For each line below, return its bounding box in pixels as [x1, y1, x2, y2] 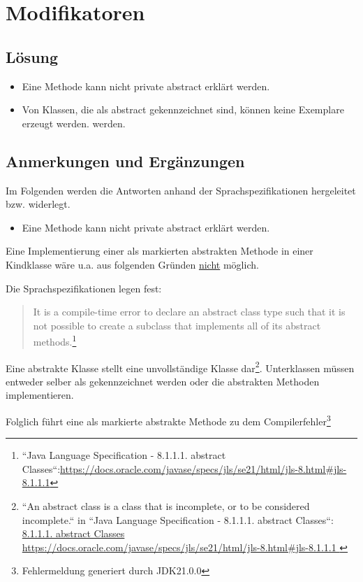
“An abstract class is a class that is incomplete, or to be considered [22, 499, 310, 513]
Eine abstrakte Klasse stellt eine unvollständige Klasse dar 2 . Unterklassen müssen [6, 358, 355, 375]
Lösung [6, 45, 59, 67]
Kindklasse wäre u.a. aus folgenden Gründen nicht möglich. [6, 257, 259, 271]
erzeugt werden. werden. [22, 115, 126, 130]
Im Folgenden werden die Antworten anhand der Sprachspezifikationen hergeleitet [6, 183, 356, 197]
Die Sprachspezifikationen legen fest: [6, 281, 162, 295]
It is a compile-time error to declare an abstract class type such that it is [33, 304, 346, 319]
